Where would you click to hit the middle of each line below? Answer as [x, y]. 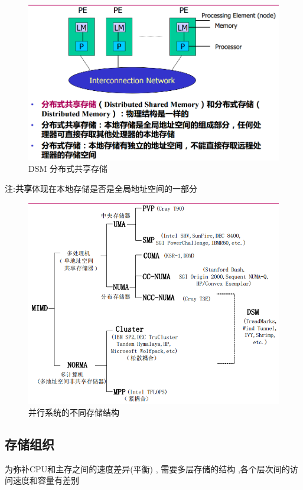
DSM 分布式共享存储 [68, 169]
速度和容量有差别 [46, 480]
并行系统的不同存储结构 [74, 412]
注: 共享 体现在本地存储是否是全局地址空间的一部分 [101, 189]
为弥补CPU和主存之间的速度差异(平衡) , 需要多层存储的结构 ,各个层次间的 [147, 468]
